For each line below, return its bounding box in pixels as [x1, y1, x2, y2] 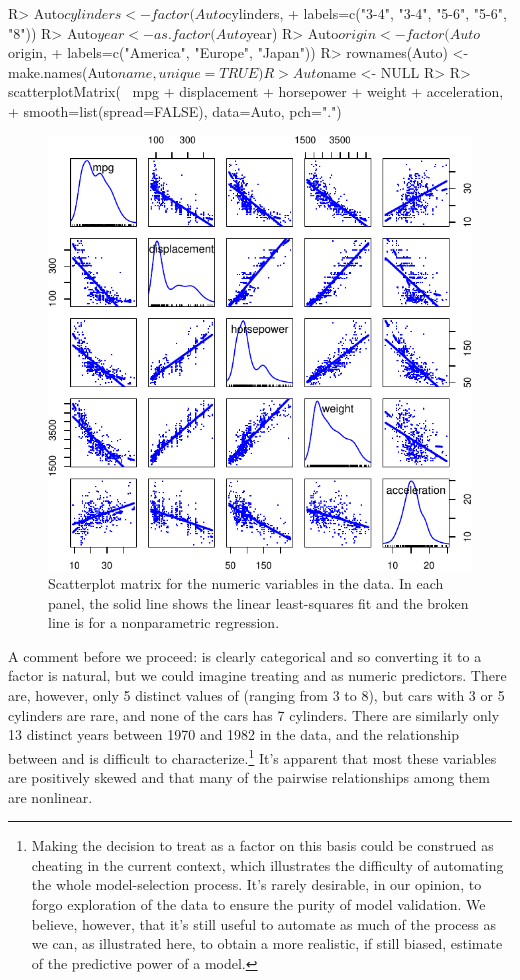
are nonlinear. [8, 786, 93, 807]
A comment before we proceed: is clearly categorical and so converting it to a [8, 645, 482, 666]
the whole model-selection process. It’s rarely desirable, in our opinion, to [31, 874, 482, 895]
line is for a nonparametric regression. [48, 612, 280, 633]
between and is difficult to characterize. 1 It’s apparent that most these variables [8, 744, 497, 768]
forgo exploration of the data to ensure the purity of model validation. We [31, 894, 486, 915]
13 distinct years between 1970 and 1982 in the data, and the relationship [8, 724, 460, 745]
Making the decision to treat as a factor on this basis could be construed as [31, 835, 494, 856]
